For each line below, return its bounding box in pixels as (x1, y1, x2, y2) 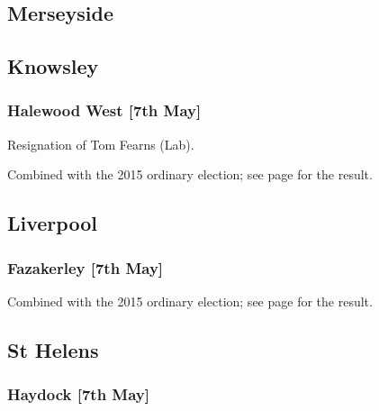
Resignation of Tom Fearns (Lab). (7, 134, 194, 153)
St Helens (7, 335, 99, 363)
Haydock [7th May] (7, 383, 149, 406)
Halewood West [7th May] (7, 99, 202, 122)
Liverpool (7, 209, 97, 237)
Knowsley (7, 52, 99, 80)
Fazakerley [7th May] (7, 256, 164, 279)
